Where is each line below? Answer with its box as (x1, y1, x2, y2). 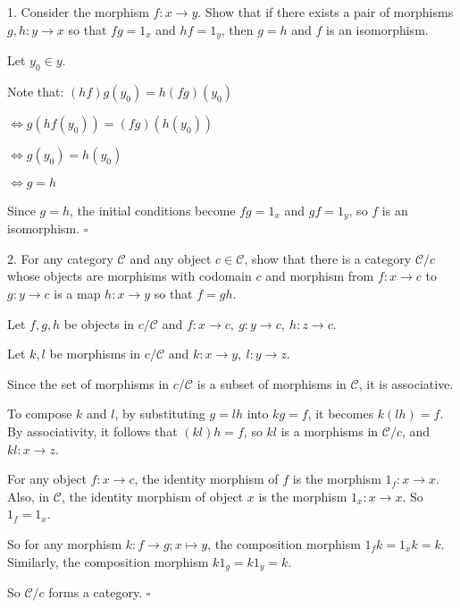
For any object (7, 469, 87, 488)
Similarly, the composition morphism (7, 552, 209, 570)
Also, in (7, 486, 50, 505)
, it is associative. (358, 374, 454, 393)
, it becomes (307, 404, 374, 423)
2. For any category (7, 249, 113, 267)
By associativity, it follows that (7, 422, 178, 441)
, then (221, 20, 254, 38)
